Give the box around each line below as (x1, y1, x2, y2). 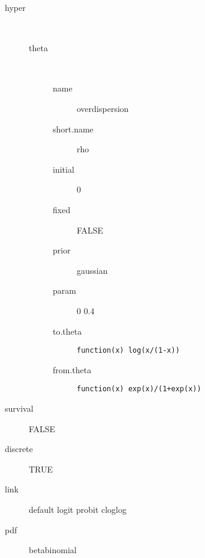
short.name (53, 122, 94, 135)
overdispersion (77, 102, 129, 114)
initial (53, 163, 74, 175)
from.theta (53, 363, 92, 376)
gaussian (77, 264, 108, 276)
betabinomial (29, 544, 77, 556)
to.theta (53, 324, 82, 337)
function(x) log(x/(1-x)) (77, 346, 180, 355)
